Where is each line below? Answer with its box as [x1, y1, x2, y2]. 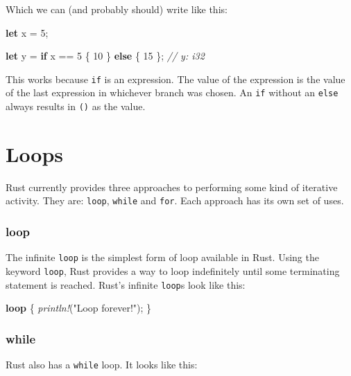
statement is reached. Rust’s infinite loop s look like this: [6, 277, 246, 292]
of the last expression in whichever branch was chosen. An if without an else [6, 85, 339, 100]
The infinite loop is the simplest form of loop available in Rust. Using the [6, 250, 319, 265]
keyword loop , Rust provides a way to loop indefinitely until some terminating [6, 264, 340, 278]
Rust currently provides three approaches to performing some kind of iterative [6, 179, 338, 194]
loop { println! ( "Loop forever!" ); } [6, 301, 152, 315]
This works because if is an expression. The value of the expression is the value [6, 71, 345, 86]
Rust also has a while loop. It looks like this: [6, 357, 198, 372]
